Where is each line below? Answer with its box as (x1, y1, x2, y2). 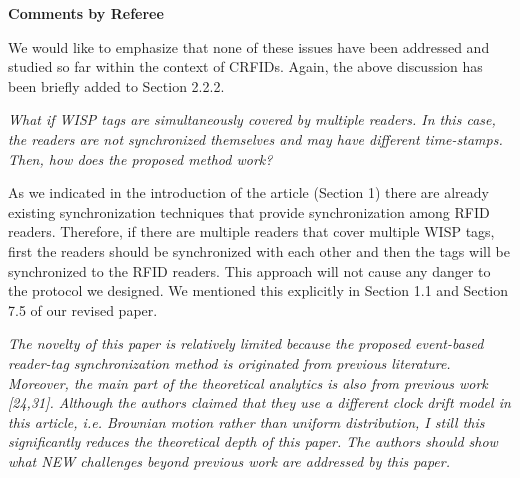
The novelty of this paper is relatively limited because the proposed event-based (8, 333, 484, 354)
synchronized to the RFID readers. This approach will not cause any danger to (8, 260, 491, 281)
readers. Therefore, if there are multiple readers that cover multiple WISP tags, (8, 221, 495, 242)
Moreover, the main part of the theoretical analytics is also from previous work (8, 372, 488, 393)
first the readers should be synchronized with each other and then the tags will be (8, 240, 510, 261)
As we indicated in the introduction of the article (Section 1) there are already (8, 182, 489, 203)
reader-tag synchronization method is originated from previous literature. (8, 352, 451, 373)
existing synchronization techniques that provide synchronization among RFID (8, 201, 490, 222)
